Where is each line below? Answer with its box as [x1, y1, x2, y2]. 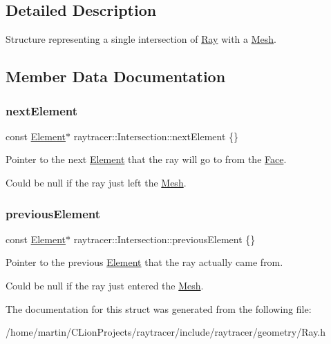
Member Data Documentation [6, 66, 226, 87]
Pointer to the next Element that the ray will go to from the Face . [6, 152, 287, 166]
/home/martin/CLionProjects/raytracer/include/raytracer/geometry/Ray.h [6, 325, 326, 339]
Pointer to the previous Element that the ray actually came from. [6, 255, 283, 269]
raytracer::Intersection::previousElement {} [73, 231, 256, 246]
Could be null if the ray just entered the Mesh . [6, 278, 204, 292]
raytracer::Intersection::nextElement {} [73, 128, 239, 143]
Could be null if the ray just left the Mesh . [6, 175, 187, 189]
